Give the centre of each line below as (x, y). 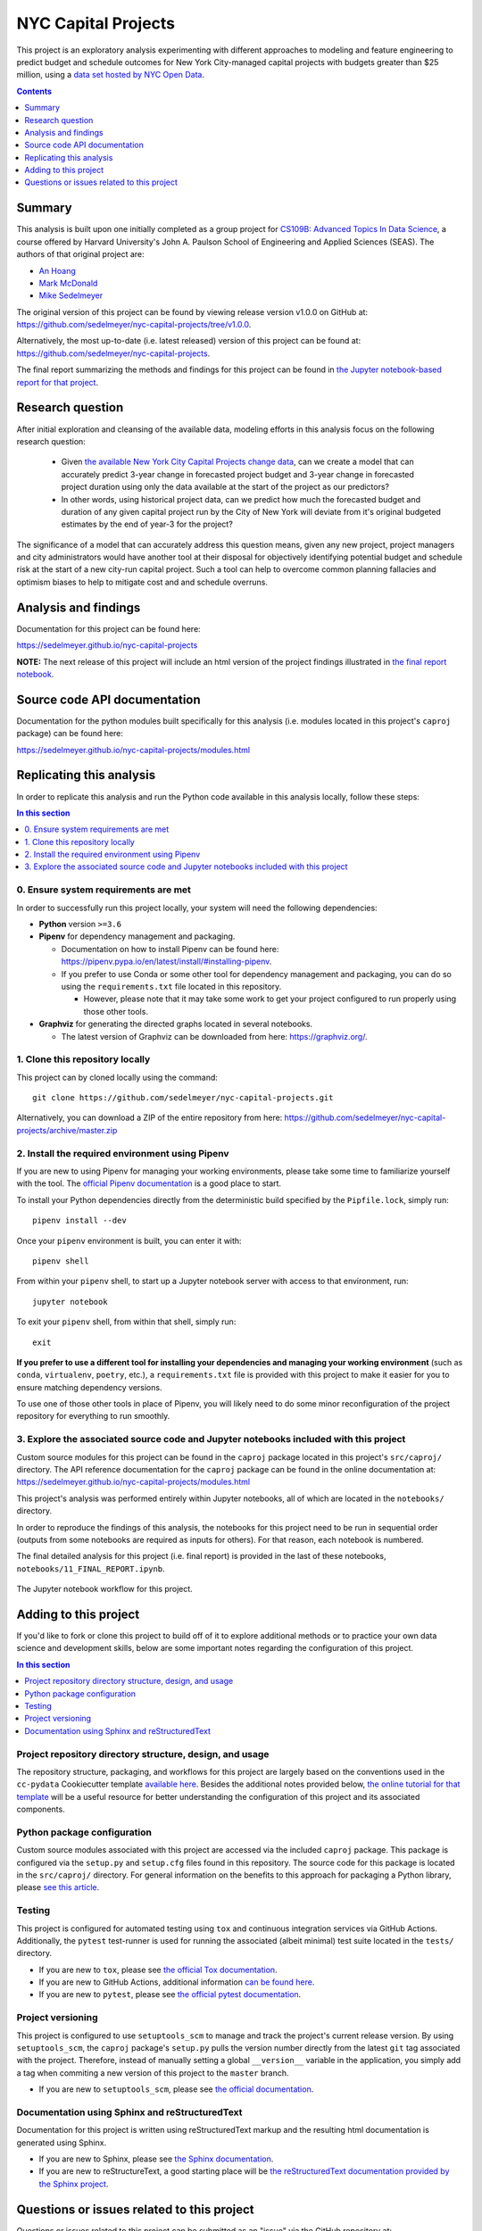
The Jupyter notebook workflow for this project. (105, 1589)
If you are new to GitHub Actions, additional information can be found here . (177, 1982)
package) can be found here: (70, 734)
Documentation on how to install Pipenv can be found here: (170, 949)
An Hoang (57, 270)
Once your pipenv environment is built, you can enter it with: (129, 1240)
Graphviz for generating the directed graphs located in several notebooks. (175, 1024)
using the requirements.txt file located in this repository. (171, 986)
